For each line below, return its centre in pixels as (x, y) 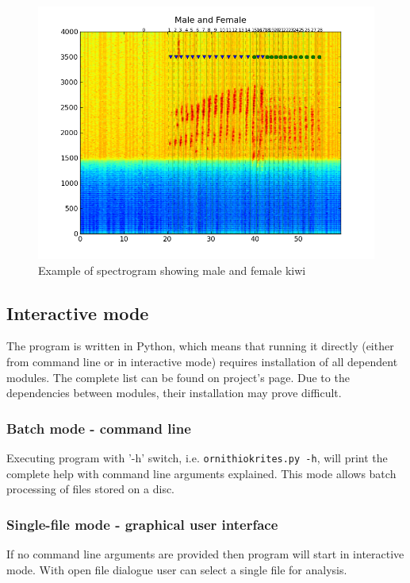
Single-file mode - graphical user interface (142, 524)
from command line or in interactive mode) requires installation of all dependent (202, 361)
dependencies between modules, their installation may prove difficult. (174, 393)
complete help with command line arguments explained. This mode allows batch (201, 473)
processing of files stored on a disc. (91, 489)
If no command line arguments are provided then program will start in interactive (205, 554)
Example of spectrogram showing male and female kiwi (172, 270)
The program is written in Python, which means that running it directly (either (200, 346)
